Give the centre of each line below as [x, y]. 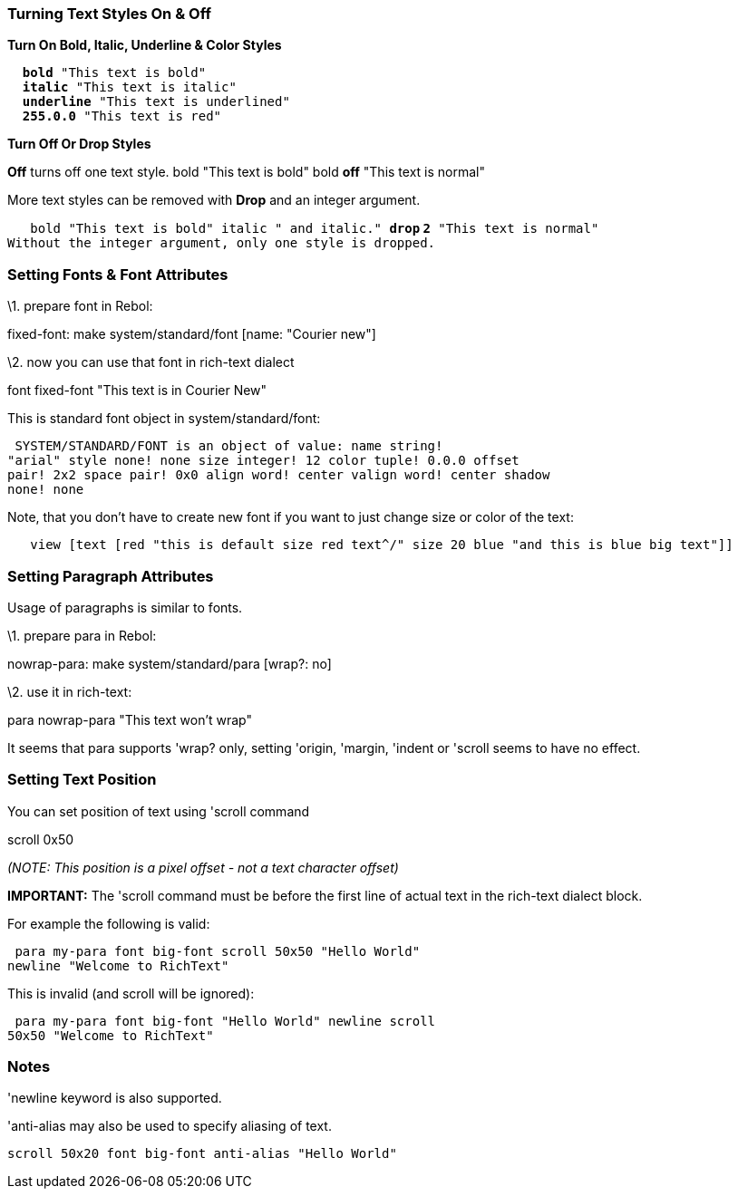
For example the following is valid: [109, 923]
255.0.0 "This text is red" [122, 116]
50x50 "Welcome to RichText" [111, 1035]
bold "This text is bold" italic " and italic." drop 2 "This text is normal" [315, 229]
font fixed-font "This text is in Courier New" [137, 391]
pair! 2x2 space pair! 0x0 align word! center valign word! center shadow [279, 475]
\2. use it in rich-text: [70, 691]
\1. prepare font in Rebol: [80, 306]
